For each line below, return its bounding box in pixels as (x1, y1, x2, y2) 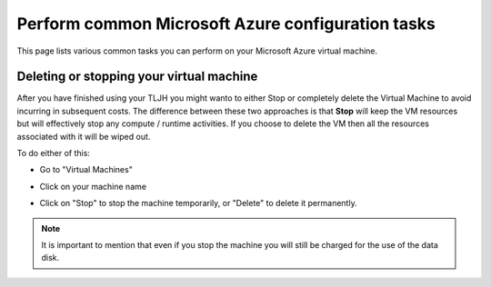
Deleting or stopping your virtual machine (16, 69, 258, 84)
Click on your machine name (39, 181, 147, 192)
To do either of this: (16, 148, 91, 159)
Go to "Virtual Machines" (39, 164, 134, 175)
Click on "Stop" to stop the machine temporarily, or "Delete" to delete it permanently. (39, 198, 358, 209)
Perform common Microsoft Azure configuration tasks (16, 14, 436, 34)
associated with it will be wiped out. (16, 131, 151, 142)
